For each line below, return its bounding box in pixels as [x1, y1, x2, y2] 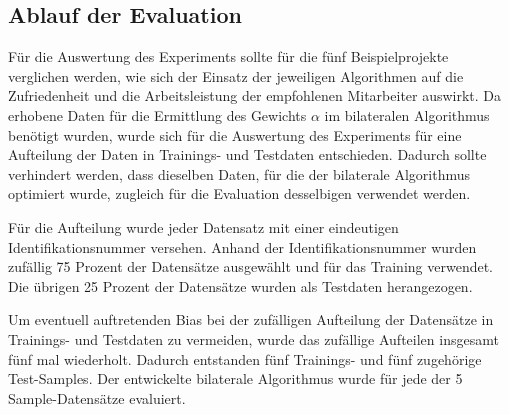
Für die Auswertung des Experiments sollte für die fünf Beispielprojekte [8, 46, 449, 67]
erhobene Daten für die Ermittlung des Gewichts [8, 104, 307, 125]
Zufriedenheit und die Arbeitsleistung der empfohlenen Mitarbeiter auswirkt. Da [8, 85, 502, 106]
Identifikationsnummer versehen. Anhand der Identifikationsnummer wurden [8, 236, 477, 257]
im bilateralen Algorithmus [324, 104, 490, 125]
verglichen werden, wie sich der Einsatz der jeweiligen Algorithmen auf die [8, 65, 464, 86]
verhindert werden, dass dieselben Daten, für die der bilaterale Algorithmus [8, 163, 471, 184]
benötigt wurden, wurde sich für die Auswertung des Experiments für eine [8, 124, 462, 145]
